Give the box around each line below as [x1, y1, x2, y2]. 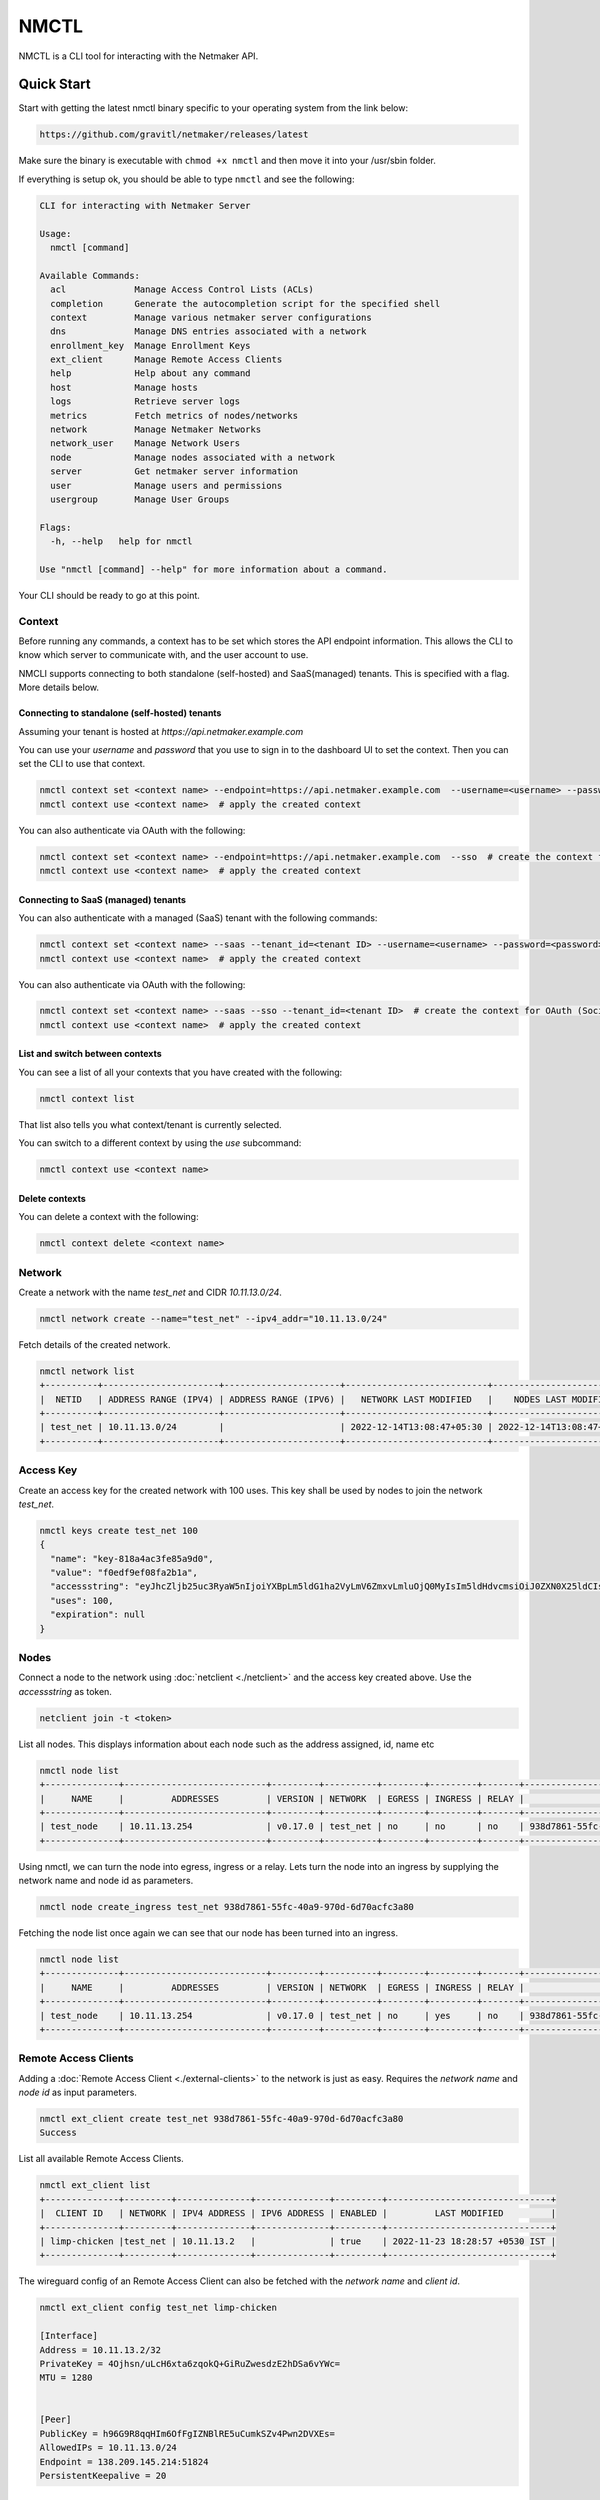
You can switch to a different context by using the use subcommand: [18, 1137, 302, 1149]
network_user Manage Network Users [50, 438, 240, 449]
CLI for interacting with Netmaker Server [39, 200, 251, 211]
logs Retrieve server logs [50, 396, 240, 407]
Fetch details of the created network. [18, 1338, 171, 1350]
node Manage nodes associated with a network [50, 451, 335, 463]
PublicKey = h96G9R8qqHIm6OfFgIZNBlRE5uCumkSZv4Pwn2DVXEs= [39, 2428, 335, 2439]
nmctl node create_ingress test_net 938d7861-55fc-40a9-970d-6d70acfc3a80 [39, 1901, 415, 1913]
